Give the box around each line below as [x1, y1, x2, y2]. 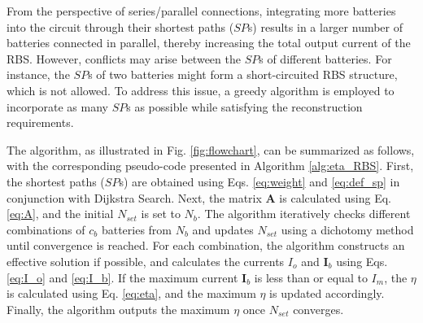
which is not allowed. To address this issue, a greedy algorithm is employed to [7, 81, 395, 98]
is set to [141, 205, 181, 222]
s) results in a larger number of [247, 18, 403, 35]
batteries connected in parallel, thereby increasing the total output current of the [7, 34, 411, 51]
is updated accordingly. [269, 285, 385, 302]
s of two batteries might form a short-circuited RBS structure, [88, 66, 398, 83]
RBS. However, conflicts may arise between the [7, 50, 241, 67]
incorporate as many [7, 98, 108, 115]
